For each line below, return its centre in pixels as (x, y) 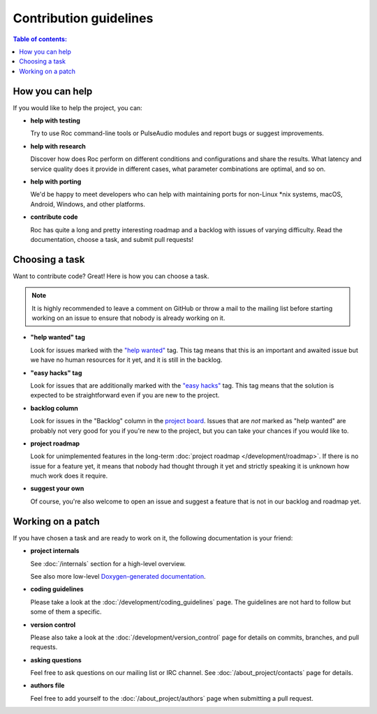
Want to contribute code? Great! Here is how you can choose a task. (111, 276)
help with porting (56, 181)
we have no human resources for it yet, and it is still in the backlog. (126, 360)
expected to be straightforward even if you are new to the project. (125, 395)
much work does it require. (69, 476)
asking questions (56, 660)
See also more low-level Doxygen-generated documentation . (118, 576)
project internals (55, 551)
